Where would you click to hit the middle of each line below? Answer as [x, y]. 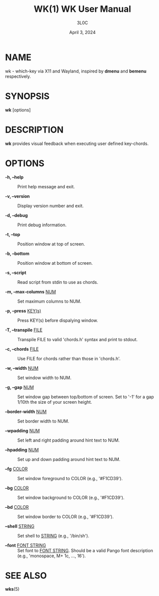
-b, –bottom [17, 253]
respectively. [18, 76]
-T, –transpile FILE [24, 330]
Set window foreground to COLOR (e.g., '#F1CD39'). [70, 478]
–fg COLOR [16, 469]
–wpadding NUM [23, 430]
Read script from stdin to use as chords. [58, 282]
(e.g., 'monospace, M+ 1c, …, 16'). [52, 556]
